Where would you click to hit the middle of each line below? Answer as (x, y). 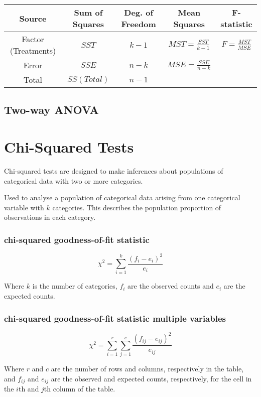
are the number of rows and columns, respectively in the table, (147, 369)
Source (33, 18)
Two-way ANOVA (51, 110)
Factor (33, 39)
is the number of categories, (75, 286)
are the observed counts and (171, 286)
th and (29, 389)
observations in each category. (50, 217)
